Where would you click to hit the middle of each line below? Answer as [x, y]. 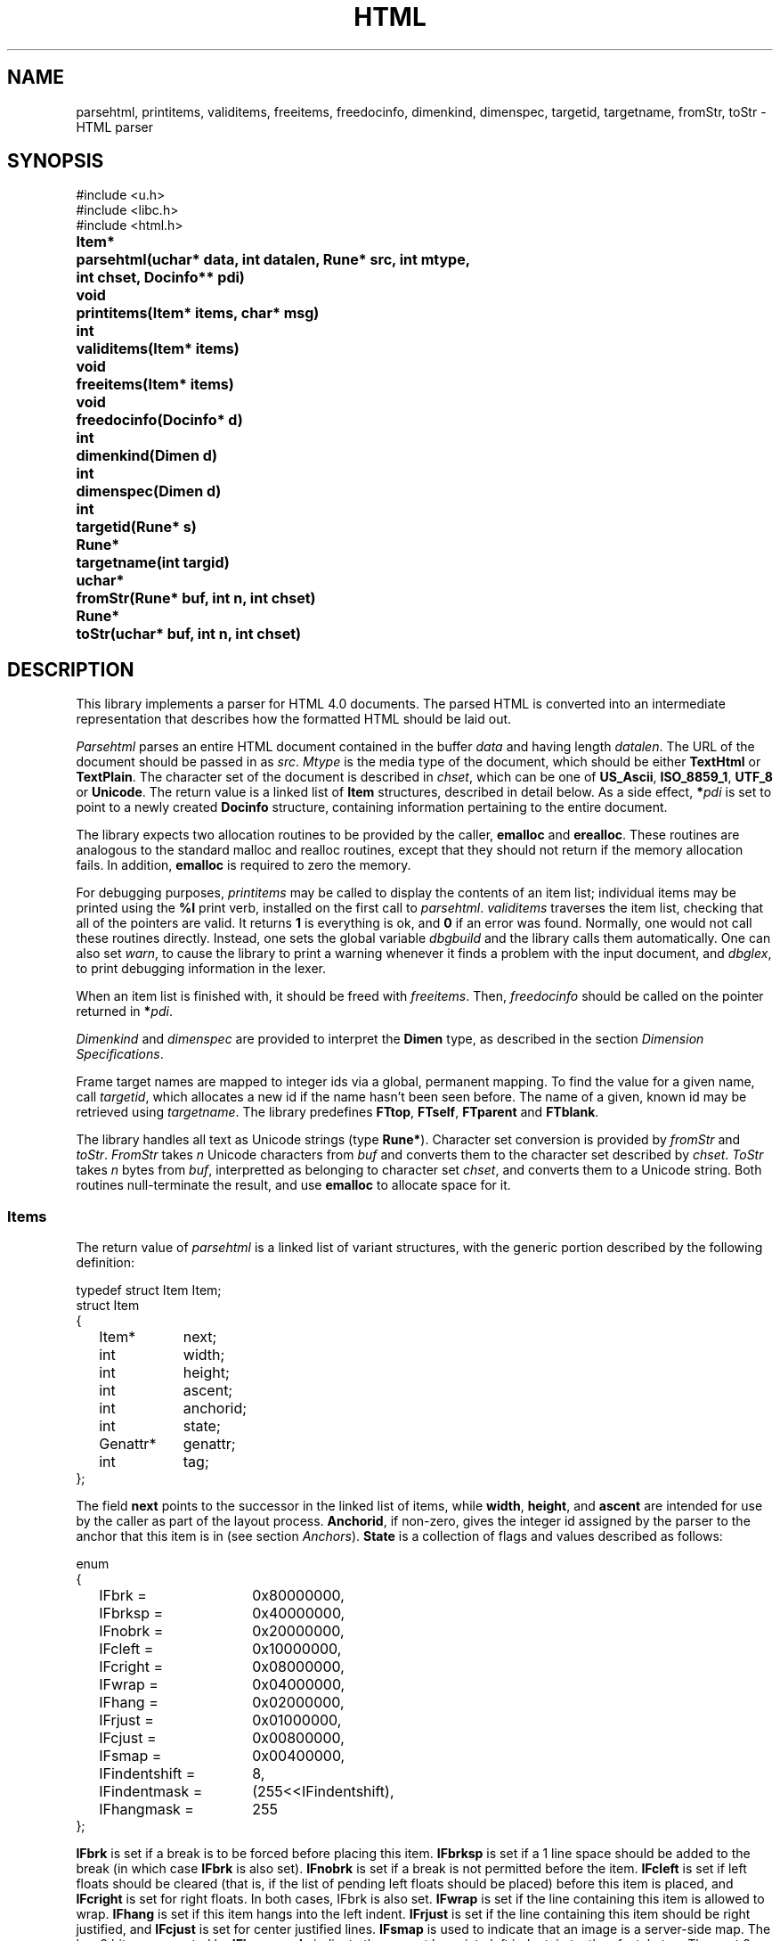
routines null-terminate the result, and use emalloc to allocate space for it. [293, 1185]
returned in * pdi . [124, 1011]
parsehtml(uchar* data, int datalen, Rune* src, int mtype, [273, 260]
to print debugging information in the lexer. [201, 969]
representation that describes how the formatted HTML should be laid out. [294, 719]
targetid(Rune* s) [136, 527]
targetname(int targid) [153, 563]
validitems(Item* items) [158, 349]
